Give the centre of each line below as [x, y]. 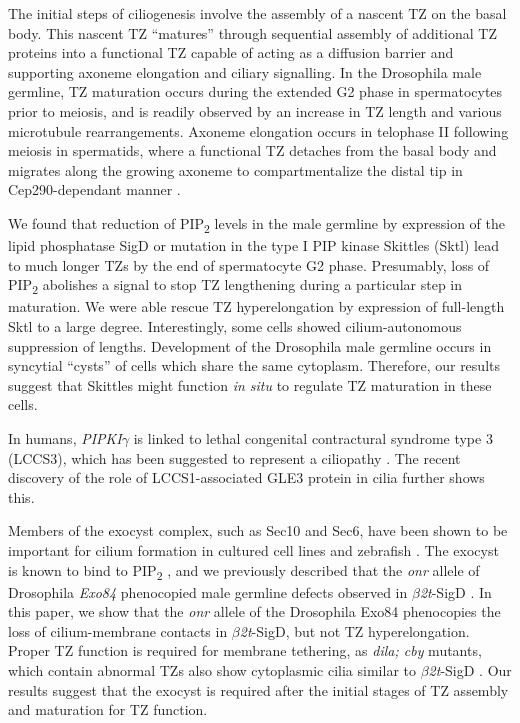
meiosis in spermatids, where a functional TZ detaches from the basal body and [252, 150]
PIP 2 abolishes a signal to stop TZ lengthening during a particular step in [235, 286]
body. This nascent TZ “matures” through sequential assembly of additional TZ [252, 32]
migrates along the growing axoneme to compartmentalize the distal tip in [235, 169]
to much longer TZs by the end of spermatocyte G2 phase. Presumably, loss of [249, 264]
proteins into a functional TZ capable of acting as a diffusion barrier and [231, 52]
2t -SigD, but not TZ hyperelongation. [354, 630]
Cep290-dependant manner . [94, 189]
